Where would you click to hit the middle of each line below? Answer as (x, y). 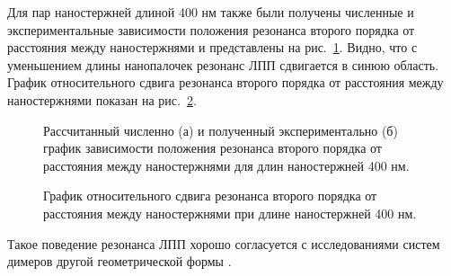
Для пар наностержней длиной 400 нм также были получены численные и (211, 12)
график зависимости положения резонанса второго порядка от (212, 148)
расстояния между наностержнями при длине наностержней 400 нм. (230, 213)
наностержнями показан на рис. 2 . (102, 99)
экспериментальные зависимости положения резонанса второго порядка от (211, 29)
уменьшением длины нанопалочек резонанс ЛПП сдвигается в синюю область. (223, 64)
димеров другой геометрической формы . (119, 261)
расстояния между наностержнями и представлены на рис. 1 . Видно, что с (212, 47)
